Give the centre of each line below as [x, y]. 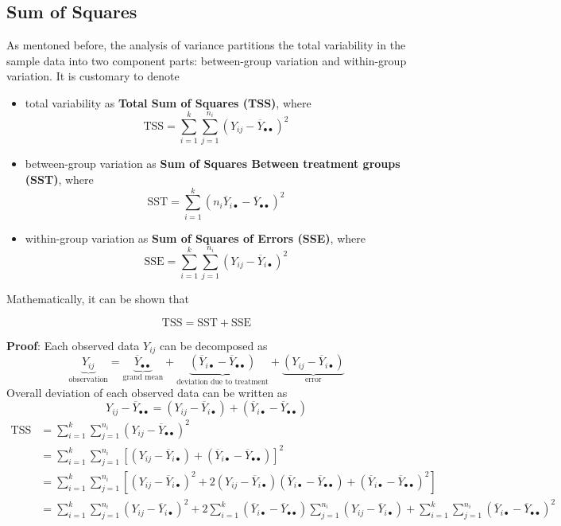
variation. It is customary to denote [93, 76]
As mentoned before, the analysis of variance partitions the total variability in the [206, 45]
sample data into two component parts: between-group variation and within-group [207, 60]
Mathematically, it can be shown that [98, 299]
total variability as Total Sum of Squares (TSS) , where [168, 102]
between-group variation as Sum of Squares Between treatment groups [213, 164]
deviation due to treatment [222, 382]
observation [88, 380]
